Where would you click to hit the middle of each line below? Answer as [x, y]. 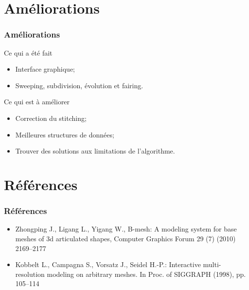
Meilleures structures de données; [65, 134]
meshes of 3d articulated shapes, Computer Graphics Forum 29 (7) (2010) [125, 238]
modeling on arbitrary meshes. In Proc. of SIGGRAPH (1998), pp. [146, 274]
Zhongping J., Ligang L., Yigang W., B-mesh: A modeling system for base [126, 229]
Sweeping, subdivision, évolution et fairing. [79, 85]
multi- [212, 264]
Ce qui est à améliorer [37, 102]
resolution [30, 274]
